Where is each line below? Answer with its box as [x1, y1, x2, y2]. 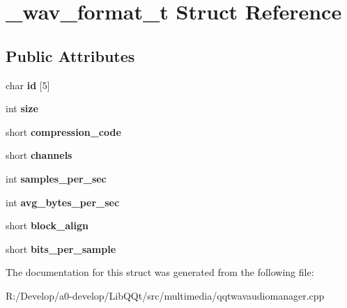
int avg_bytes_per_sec [6, 194, 120, 209]
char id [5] [6, 77, 50, 92]
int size [6, 101, 38, 116]
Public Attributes [6, 45, 135, 66]
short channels [6, 148, 72, 162]
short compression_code [6, 124, 121, 139]
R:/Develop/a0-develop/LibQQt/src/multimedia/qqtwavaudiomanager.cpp [6, 288, 325, 302]
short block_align [6, 218, 88, 233]
